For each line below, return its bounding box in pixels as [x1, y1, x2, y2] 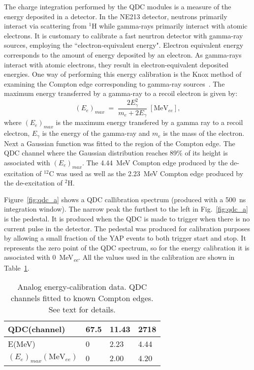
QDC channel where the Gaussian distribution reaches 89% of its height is [4, 148, 228, 158]
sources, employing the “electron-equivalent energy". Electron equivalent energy [4, 40, 244, 50]
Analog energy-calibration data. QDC [17, 281, 147, 293]
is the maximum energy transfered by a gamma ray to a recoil [56, 117, 243, 127]
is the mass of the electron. [163, 128, 245, 138]
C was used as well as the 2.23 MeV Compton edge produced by [49, 168, 244, 178]
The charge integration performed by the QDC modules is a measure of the [4, 1, 231, 11]
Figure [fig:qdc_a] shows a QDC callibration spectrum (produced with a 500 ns [4, 194, 246, 204]
